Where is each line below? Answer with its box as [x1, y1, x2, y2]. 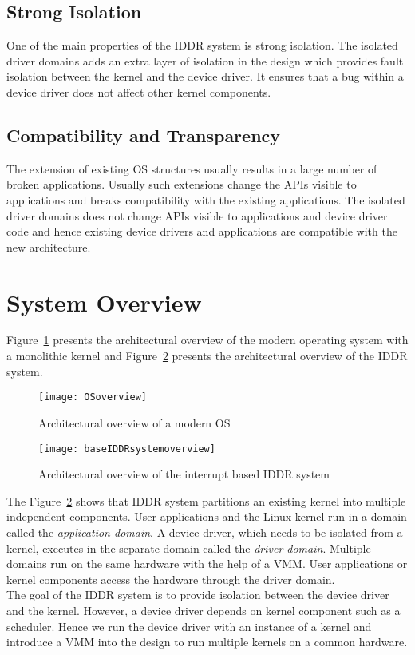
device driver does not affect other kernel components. [6, 83, 271, 100]
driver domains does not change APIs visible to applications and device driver [6, 207, 388, 224]
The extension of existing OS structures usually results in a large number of [6, 160, 377, 177]
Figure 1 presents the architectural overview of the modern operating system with [6, 331, 409, 348]
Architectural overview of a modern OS [38, 414, 231, 431]
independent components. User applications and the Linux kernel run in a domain [6, 508, 407, 525]
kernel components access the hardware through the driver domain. [6, 570, 335, 587]
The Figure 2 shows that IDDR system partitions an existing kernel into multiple [6, 492, 406, 509]
